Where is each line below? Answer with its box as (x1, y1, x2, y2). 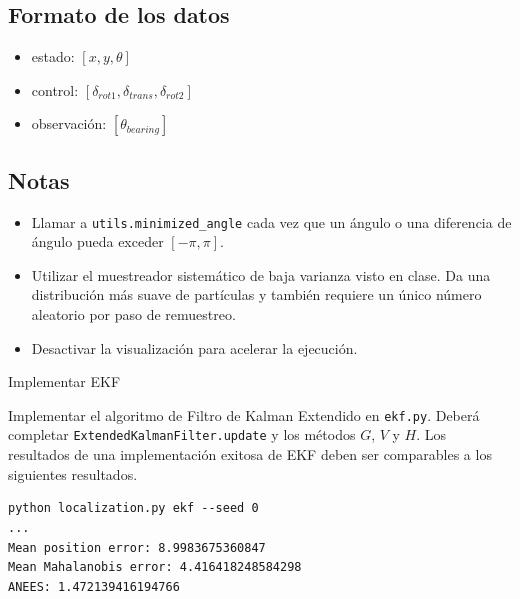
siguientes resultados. (8, 463, 138, 484)
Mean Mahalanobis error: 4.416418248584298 (8, 560, 302, 575)
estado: (31, 46, 75, 67)
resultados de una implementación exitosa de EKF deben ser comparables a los (8, 444, 492, 465)
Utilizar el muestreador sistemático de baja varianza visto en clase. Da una (31, 264, 491, 285)
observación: (31, 113, 107, 134)
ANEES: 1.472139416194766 (8, 579, 180, 594)
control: (31, 79, 79, 100)
